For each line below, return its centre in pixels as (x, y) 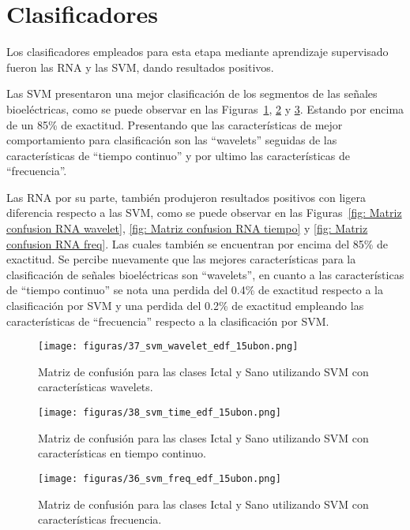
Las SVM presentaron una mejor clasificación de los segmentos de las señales (192, 93)
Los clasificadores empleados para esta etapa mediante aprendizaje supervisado (197, 52)
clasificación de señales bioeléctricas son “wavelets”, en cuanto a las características (205, 274)
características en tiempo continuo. (122, 453)
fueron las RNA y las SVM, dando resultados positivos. (140, 67)
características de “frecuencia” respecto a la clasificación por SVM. (168, 321)
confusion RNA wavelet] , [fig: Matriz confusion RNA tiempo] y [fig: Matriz (187, 228)
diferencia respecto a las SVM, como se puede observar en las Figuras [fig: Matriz (204, 213)
